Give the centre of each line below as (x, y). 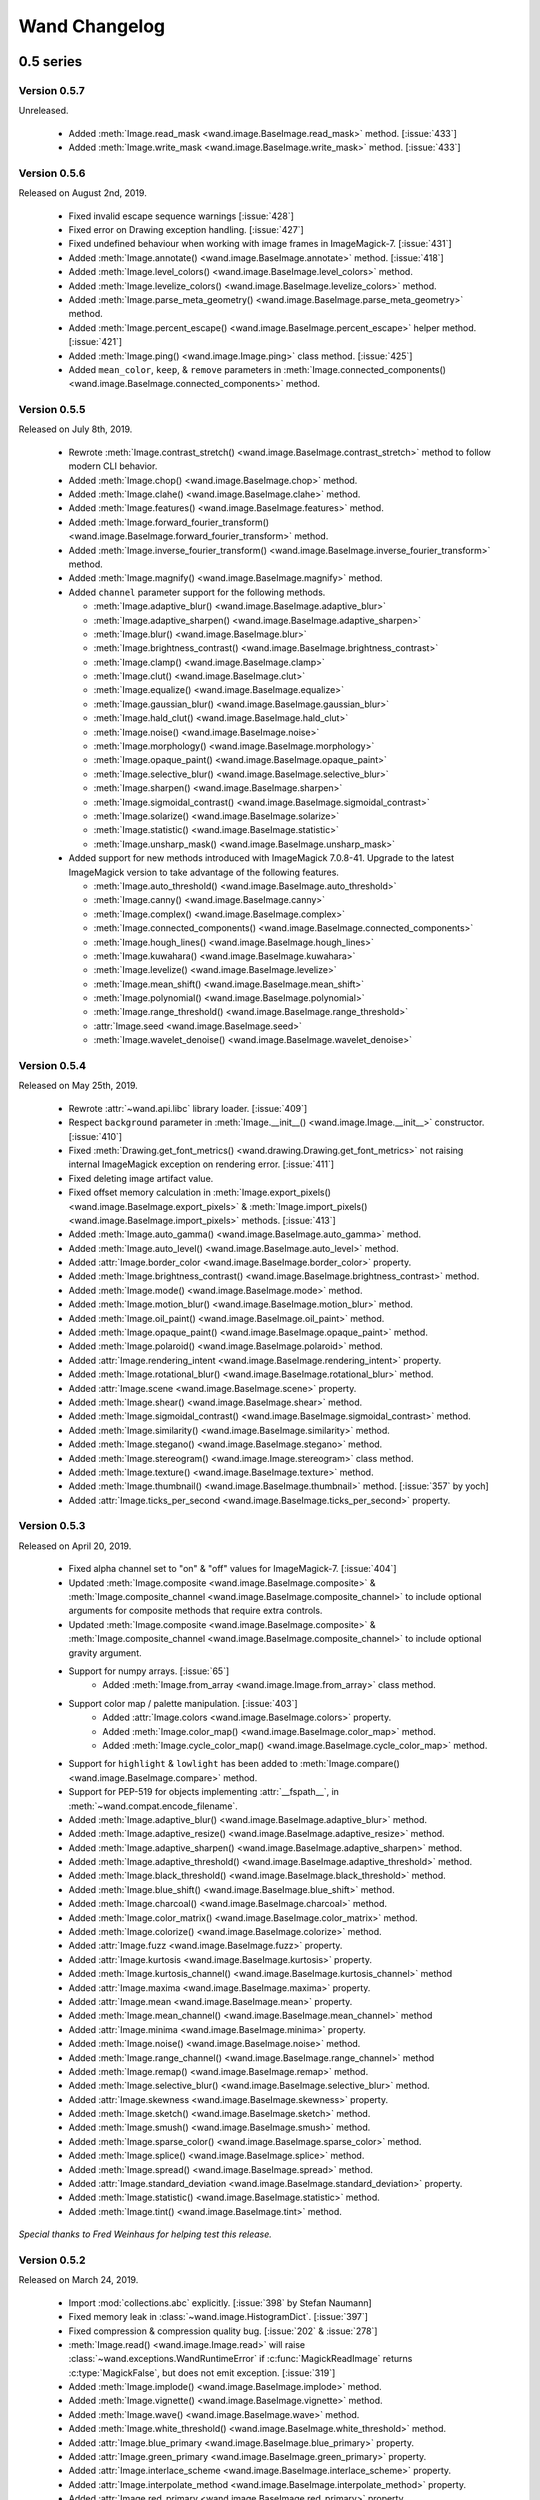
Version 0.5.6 (52, 173)
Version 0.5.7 (51, 90)
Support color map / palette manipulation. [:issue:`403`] (183, 1703)
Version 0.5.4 (52, 1066)
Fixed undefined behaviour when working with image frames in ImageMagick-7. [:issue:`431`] (260, 244)
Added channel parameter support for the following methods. (197, 592)
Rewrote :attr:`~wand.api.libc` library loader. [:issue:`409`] (188, 1108)
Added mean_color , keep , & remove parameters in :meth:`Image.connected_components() (257, 369)
